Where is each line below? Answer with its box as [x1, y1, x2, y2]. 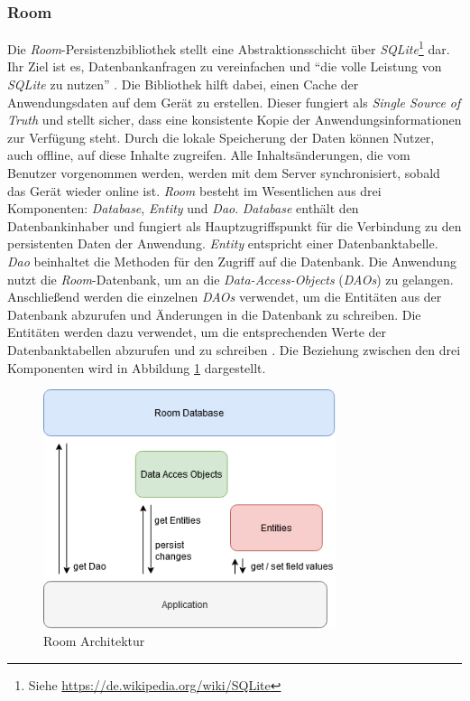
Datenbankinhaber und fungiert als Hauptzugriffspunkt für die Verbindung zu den [7, 216, 462, 235]
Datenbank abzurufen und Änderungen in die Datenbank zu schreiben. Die [7, 304, 421, 323]
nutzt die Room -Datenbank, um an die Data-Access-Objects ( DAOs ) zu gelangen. [7, 269, 454, 288]
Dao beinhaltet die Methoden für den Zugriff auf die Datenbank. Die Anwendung [7, 252, 456, 270]
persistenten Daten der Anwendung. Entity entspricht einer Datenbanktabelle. [7, 234, 438, 253]
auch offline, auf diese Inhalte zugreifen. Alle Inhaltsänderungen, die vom [7, 145, 410, 164]
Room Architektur [43, 631, 145, 650]
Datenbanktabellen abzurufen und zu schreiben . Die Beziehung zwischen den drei [7, 340, 461, 359]
